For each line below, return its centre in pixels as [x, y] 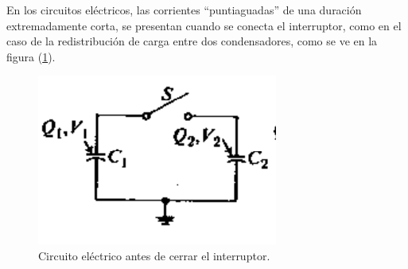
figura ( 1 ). [31, 56]
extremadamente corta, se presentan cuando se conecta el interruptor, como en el [204, 25]
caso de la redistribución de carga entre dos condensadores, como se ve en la [192, 41]
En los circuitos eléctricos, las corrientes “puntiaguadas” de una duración [184, 10]
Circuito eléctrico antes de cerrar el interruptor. [154, 255]
